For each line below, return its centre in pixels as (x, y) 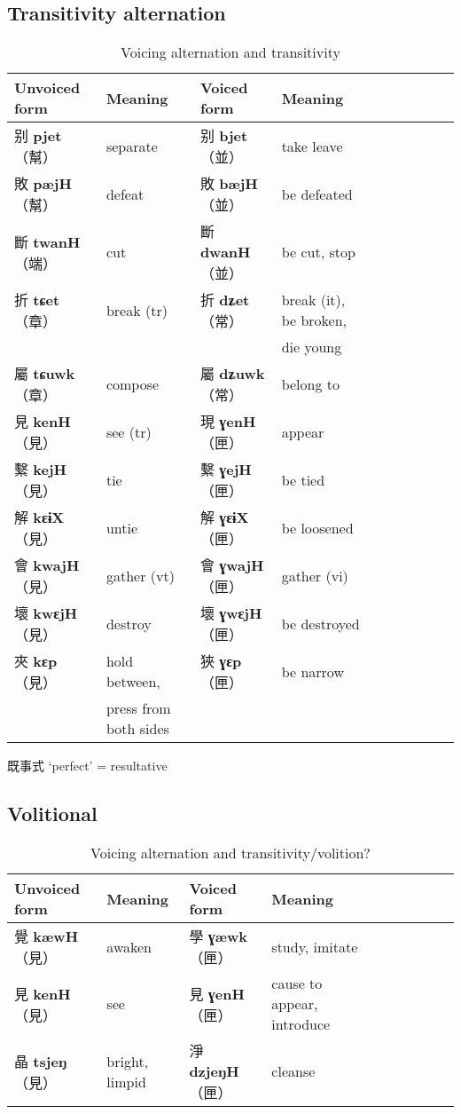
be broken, (314, 320)
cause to (297, 983)
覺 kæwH (47, 936)
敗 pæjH (43, 184)
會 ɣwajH (232, 565)
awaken (129, 946)
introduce (301, 1024)
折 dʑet (225, 300)
